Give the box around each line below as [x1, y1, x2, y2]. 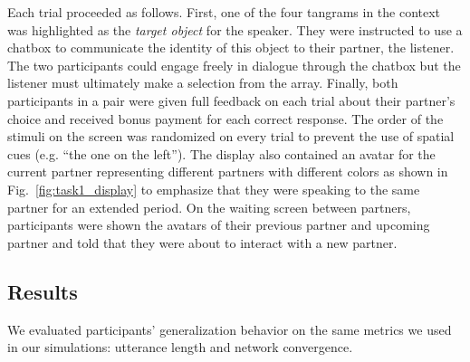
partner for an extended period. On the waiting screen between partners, [7, 197, 411, 216]
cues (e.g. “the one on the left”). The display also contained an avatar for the [7, 144, 436, 163]
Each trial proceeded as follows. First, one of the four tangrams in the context [7, 3, 441, 21]
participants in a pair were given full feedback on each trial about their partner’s [7, 90, 456, 110]
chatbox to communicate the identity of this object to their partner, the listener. [7, 38, 455, 57]
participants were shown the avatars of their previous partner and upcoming [7, 215, 430, 234]
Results [7, 277, 78, 305]
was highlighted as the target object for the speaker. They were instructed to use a [7, 20, 463, 39]
